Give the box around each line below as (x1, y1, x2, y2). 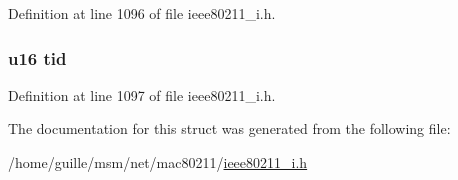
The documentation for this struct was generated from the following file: (8, 118, 451, 139)
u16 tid (8, 45, 67, 70)
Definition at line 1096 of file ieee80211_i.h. (8, 3, 276, 23)
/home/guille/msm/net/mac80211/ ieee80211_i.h (8, 152, 308, 172)
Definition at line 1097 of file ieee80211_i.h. (8, 84, 276, 105)
